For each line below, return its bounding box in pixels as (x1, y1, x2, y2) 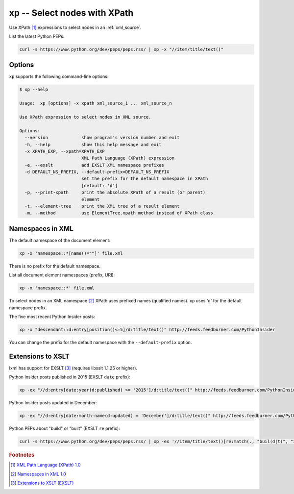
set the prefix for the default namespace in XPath (81, 176, 208, 181)
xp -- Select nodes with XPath (9, 7, 134, 18)
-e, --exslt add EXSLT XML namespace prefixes (24, 162, 164, 168)
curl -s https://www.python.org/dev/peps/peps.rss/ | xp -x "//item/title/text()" (19, 47, 224, 52)
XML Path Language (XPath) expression (81, 155, 175, 161)
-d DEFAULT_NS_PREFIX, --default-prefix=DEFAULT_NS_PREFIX (24, 169, 170, 175)
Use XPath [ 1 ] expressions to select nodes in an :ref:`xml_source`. (9, 25, 142, 30)
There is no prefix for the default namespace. (9, 263, 100, 269)
